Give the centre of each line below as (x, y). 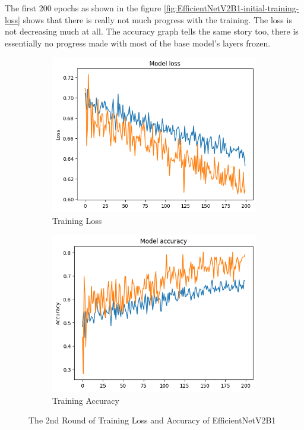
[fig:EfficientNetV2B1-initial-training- (231, 8)
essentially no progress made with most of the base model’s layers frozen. (138, 43)
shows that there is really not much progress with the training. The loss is (157, 19)
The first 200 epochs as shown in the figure (83, 8)
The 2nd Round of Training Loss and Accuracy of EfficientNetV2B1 (152, 420)
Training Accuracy (86, 400)
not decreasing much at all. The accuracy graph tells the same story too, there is (152, 31)
